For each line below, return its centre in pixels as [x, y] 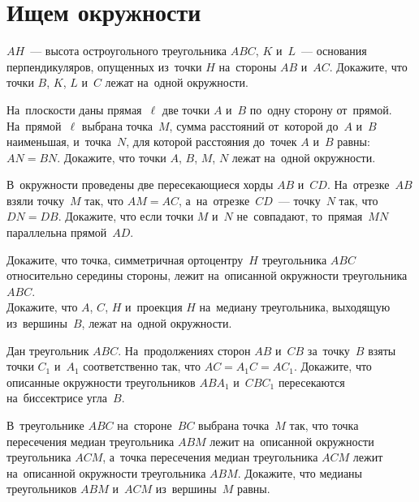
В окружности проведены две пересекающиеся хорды [140, 184]
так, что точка [324, 425]
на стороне [145, 425]
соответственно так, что [142, 366]
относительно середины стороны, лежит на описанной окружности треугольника [207, 275]
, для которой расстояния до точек [212, 142]
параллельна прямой [57, 232]
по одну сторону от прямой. [321, 109]
